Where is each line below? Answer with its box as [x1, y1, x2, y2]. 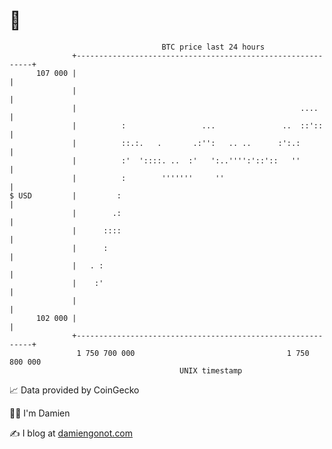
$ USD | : [9, 190, 122, 201]
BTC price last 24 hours [161, 42, 266, 52]
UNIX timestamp [179, 365, 243, 376]
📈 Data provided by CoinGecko [9, 384, 140, 396]
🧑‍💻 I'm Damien [9, 407, 71, 419]
